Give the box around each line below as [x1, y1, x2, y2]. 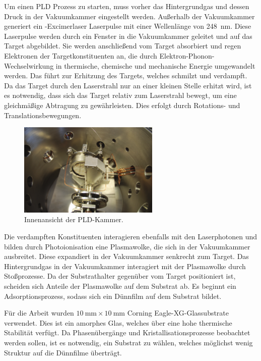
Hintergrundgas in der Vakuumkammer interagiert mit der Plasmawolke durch [4, 261, 246, 271]
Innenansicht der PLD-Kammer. [24, 214, 123, 225]
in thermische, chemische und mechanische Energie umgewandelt [55, 60, 255, 71]
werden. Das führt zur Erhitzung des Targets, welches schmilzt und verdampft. [4, 70, 247, 81]
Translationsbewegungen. [4, 110, 82, 120]
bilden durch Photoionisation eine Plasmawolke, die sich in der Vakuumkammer [4, 241, 250, 251]
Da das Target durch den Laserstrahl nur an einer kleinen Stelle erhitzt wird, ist [4, 80, 252, 90]
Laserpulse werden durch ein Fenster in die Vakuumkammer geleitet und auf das [4, 30, 252, 41]
